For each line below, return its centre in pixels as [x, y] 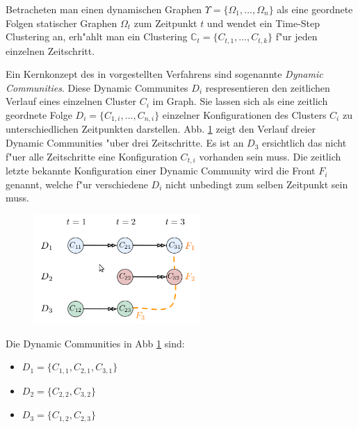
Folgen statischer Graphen [62, 23]
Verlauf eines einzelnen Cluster [71, 101]
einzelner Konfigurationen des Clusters [244, 115]
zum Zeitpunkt [165, 23]
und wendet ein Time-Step [263, 23]
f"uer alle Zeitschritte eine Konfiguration [91, 156]
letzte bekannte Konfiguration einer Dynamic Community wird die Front [161, 171]
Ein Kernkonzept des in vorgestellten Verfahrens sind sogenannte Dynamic [164, 74]
